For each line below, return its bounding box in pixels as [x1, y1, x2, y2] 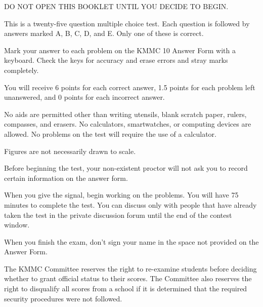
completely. [4, 64, 39, 75]
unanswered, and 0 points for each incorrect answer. [4, 92, 165, 102]
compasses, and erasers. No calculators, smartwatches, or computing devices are [4, 119, 251, 129]
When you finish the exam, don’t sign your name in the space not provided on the [4, 236, 259, 247]
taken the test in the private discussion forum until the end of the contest [4, 209, 232, 220]
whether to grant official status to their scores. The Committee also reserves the [4, 273, 252, 284]
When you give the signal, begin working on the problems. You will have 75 [4, 189, 239, 200]
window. [4, 219, 30, 230]
